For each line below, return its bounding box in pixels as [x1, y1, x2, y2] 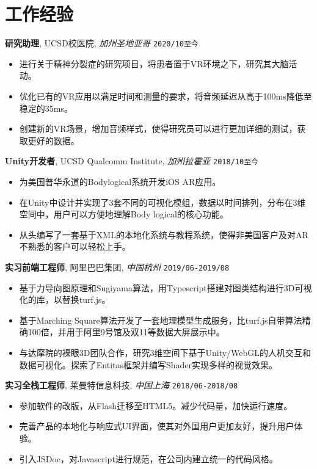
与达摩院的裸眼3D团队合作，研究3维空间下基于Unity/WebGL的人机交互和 [19, 346, 312, 358]
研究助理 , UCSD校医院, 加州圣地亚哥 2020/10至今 [5, 37, 199, 49]
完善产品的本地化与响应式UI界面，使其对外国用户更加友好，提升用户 [19, 420, 294, 432]
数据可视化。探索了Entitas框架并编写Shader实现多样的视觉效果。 [19, 358, 278, 371]
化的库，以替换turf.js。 [19, 293, 111, 306]
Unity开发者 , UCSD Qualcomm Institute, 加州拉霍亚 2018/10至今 [5, 155, 258, 167]
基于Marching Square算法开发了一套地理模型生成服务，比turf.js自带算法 [19, 313, 302, 326]
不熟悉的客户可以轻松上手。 [19, 240, 131, 253]
